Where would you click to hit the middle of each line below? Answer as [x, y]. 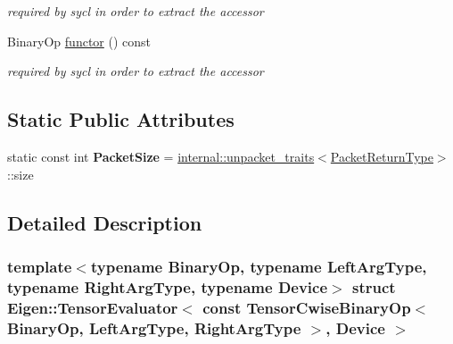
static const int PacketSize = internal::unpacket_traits [161, 156]
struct [374, 286]
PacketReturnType [382, 156]
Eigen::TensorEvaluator [93, 307]
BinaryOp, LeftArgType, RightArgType [154, 327]
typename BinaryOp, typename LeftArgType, [259, 266]
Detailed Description [105, 222]
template [40, 266]
